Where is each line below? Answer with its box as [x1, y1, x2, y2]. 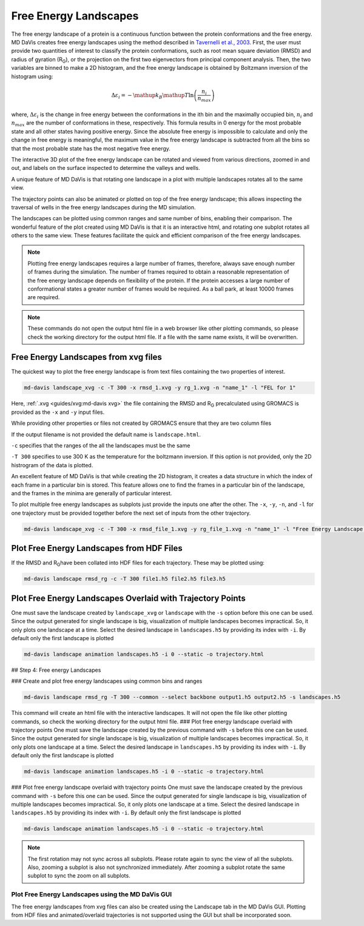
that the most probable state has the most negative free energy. [11, 144, 171, 152]
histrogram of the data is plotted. [11, 461, 93, 468]
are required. [27, 294, 60, 301]
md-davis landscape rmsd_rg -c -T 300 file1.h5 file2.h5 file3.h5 [24, 575, 226, 583]
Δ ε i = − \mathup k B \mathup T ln [111, 92, 194, 100]
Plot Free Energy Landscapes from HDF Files [11, 543, 183, 553]
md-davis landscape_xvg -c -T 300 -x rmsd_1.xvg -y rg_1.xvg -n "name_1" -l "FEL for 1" [24, 384, 297, 391]
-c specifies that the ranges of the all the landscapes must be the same [11, 442, 190, 449]
